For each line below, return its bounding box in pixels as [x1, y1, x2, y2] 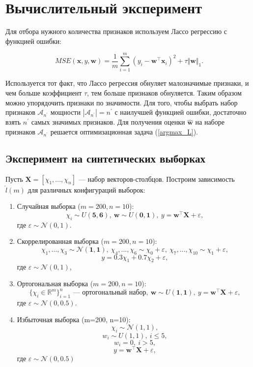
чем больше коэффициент [5, 88, 82, 98]
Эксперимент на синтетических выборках [5, 150, 206, 166]
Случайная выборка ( [17, 201, 81, 211]
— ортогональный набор [73, 289, 146, 297]
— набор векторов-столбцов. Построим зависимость [78, 173, 235, 184]
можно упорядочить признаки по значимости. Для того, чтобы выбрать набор [5, 97, 238, 107]
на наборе [195, 117, 225, 127]
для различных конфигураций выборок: [28, 184, 145, 195]
